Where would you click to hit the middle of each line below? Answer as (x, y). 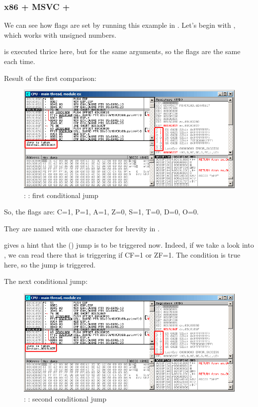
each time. (20, 61)
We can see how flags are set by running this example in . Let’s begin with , (120, 25)
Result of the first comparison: (50, 78)
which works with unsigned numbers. (60, 34)
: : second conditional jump (65, 398)
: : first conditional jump (61, 195)
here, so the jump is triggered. (50, 264)
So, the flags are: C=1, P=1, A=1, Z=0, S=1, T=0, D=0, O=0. (101, 212)
